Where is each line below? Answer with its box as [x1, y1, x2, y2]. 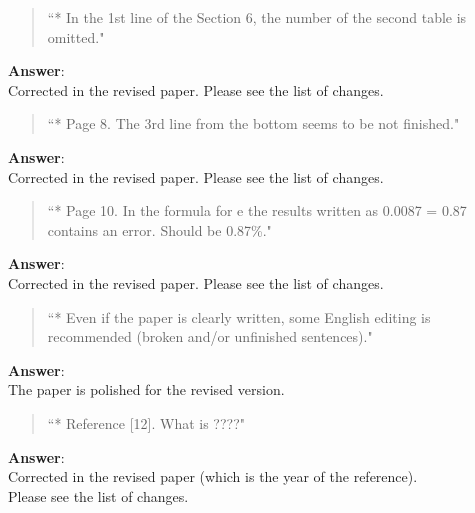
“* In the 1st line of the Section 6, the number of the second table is [47, 7, 467, 27]
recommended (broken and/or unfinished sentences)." [47, 326, 373, 347]
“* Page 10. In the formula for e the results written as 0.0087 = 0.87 [47, 200, 467, 221]
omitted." [47, 26, 105, 47]
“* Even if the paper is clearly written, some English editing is [47, 306, 431, 327]
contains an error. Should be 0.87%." [47, 219, 272, 240]
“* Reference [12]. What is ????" [47, 412, 246, 433]
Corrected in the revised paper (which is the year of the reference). [8, 466, 418, 487]
